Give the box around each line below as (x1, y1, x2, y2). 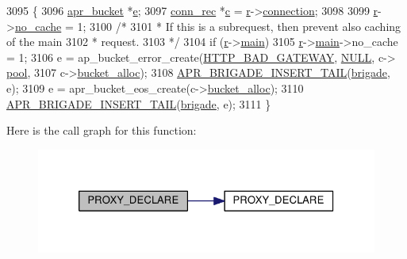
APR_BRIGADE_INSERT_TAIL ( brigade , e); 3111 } (6, 95, 271, 112)
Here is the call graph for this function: (6, 122, 197, 139)
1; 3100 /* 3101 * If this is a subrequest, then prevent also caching (77, 17, 401, 34)
